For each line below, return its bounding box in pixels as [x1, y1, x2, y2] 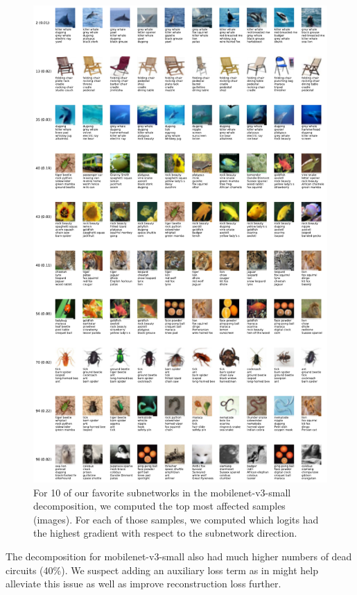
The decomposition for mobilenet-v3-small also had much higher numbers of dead [6, 548, 352, 563]
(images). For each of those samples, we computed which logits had [33, 512, 319, 526]
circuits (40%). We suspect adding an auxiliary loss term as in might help [6, 562, 318, 577]
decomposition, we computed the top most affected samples [33, 498, 286, 513]
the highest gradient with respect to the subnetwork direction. [33, 526, 297, 540]
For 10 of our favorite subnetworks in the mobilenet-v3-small [33, 485, 291, 499]
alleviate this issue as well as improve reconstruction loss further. [6, 576, 281, 591]
